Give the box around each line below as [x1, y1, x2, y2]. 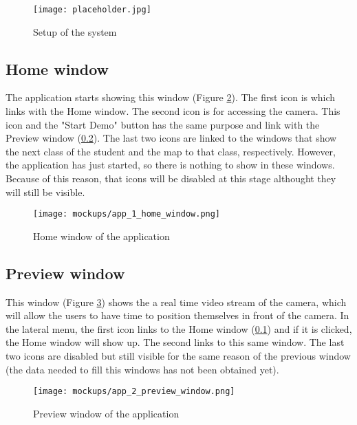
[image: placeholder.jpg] [33, 5, 151, 14]
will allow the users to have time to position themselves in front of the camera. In [6, 308, 349, 323]
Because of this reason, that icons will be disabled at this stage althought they [6, 171, 336, 186]
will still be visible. [6, 184, 85, 199]
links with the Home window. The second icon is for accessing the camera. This [6, 104, 340, 118]
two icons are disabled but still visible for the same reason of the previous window [6, 349, 351, 363]
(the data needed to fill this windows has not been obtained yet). [6, 362, 279, 376]
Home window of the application [33, 228, 170, 243]
